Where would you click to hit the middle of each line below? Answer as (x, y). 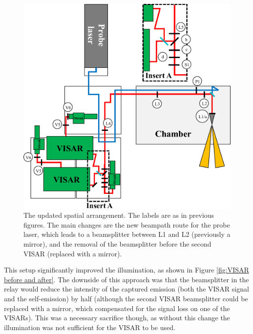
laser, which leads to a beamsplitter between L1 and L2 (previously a (127, 234)
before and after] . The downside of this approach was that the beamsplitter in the (126, 279)
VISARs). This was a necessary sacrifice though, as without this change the (117, 318)
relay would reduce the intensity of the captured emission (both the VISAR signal (126, 289)
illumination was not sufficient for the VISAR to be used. (90, 327)
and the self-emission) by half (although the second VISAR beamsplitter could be (126, 298)
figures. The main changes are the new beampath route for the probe (127, 224)
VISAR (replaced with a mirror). (73, 253)
